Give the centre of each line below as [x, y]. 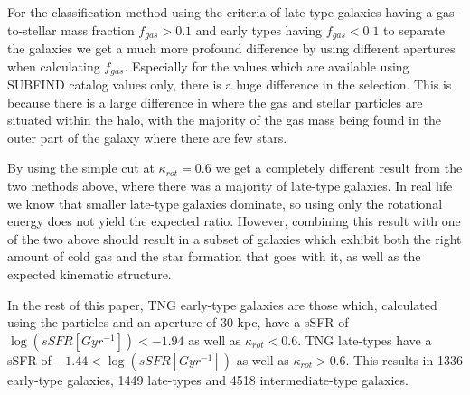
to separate [414, 29]
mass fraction [98, 29]
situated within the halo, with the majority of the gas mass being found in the [224, 120]
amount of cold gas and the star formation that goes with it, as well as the [214, 256]
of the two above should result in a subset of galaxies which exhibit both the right [235, 238]
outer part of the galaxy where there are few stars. [147, 137]
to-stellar [32, 29]
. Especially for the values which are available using [267, 66]
